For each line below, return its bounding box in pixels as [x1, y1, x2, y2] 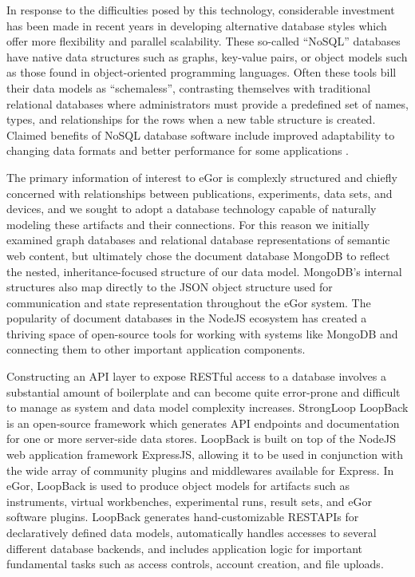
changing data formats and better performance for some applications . [6, 142, 350, 159]
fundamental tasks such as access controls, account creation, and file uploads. [6, 555, 384, 572]
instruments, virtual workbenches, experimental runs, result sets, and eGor [6, 492, 372, 509]
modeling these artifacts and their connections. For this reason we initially [6, 215, 370, 232]
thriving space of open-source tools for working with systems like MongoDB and [6, 325, 398, 342]
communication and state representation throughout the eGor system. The [6, 294, 371, 310]
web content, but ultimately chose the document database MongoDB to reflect [6, 247, 390, 263]
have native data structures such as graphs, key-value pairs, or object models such [6, 48, 408, 65]
